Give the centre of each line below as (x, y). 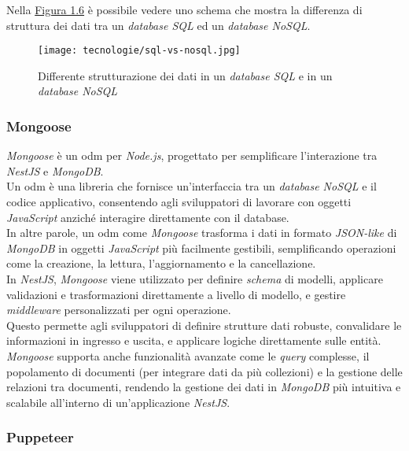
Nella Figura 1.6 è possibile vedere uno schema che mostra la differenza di (184, 9)
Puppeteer (40, 437)
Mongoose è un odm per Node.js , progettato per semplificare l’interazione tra (192, 155)
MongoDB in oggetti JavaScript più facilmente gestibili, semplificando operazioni (201, 248)
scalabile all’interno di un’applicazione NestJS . (118, 402)
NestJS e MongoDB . (55, 170)
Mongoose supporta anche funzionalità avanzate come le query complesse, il (188, 355)
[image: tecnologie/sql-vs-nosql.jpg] (139, 51)
